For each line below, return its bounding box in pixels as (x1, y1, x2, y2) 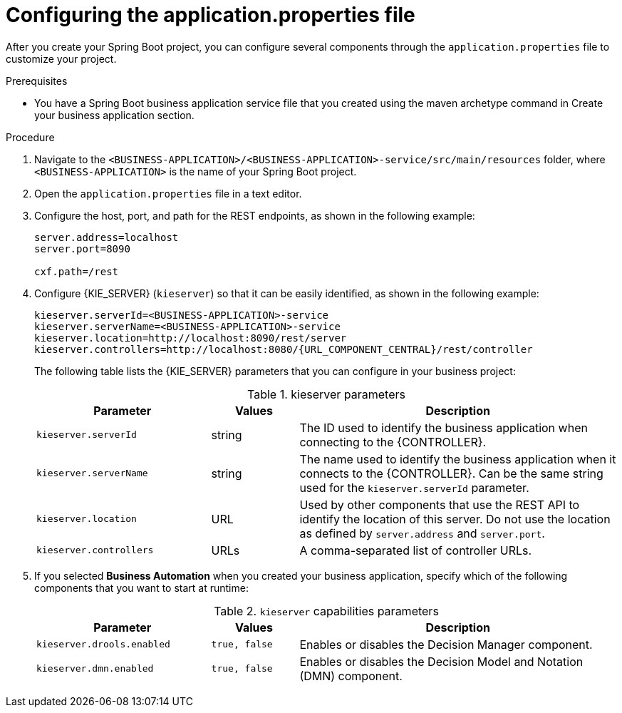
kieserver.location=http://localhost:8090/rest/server (34, 332, 347, 344)
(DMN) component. (299, 668, 403, 683)
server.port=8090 (34, 242, 130, 255)
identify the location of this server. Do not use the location (299, 511, 611, 526)
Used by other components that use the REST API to (299, 497, 580, 512)
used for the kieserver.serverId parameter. (299, 480, 529, 495)
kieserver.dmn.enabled (36, 663, 154, 674)
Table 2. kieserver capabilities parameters (214, 603, 439, 618)
